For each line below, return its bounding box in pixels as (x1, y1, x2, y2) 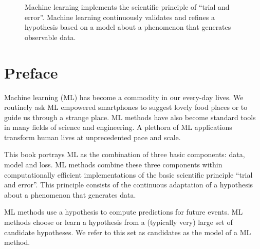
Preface (4, 62, 58, 83)
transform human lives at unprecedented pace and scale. (4, 131, 181, 142)
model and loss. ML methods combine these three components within (4, 159, 222, 170)
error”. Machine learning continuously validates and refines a (25, 11, 215, 22)
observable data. (25, 31, 76, 42)
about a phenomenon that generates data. (4, 189, 136, 200)
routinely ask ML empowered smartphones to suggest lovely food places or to (4, 102, 248, 112)
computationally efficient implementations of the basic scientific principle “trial (4, 169, 253, 180)
